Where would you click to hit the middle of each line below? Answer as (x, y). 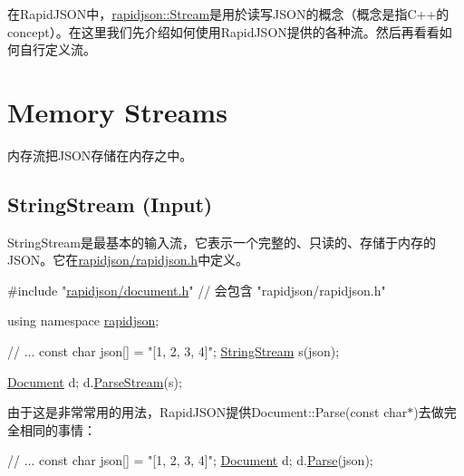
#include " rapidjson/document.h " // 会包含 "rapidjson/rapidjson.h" (197, 290)
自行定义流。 (58, 49)
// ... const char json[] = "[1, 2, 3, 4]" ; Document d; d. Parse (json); (190, 460)
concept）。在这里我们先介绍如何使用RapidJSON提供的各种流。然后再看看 (223, 31)
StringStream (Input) (110, 204)
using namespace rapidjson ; (83, 321)
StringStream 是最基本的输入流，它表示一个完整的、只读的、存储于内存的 (222, 242)
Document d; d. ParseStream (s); (95, 381)
